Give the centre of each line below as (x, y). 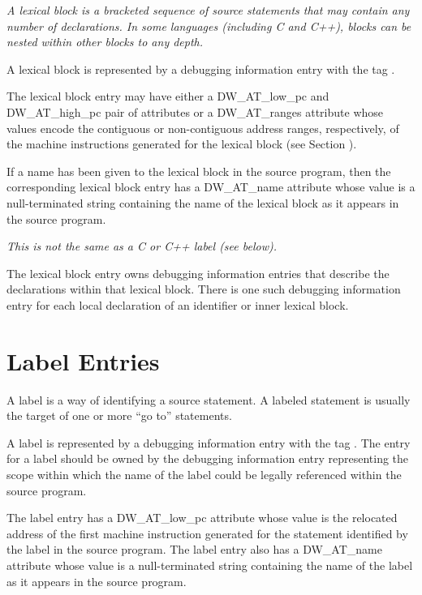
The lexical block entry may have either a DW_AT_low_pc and (168, 96)
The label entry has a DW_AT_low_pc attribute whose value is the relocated (202, 518)
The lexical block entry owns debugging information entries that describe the (198, 273)
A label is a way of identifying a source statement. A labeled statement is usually (209, 399)
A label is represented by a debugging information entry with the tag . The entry (209, 442)
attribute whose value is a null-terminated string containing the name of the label (210, 565)
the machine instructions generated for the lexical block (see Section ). (182, 144)
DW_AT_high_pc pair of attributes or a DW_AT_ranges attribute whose (195, 111)
